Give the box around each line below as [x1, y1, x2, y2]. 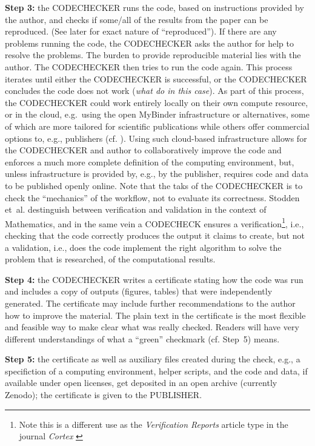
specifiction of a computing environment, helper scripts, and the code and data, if [5, 364, 308, 377]
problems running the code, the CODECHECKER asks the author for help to [5, 36, 294, 49]
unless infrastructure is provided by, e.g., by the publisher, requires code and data [5, 167, 308, 180]
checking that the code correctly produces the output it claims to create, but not [5, 228, 305, 241]
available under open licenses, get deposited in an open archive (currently [5, 376, 277, 389]
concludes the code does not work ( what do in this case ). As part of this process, [5, 84, 304, 97]
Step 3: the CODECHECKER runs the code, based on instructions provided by [5, 1, 304, 13]
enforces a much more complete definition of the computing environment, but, [5, 155, 294, 168]
